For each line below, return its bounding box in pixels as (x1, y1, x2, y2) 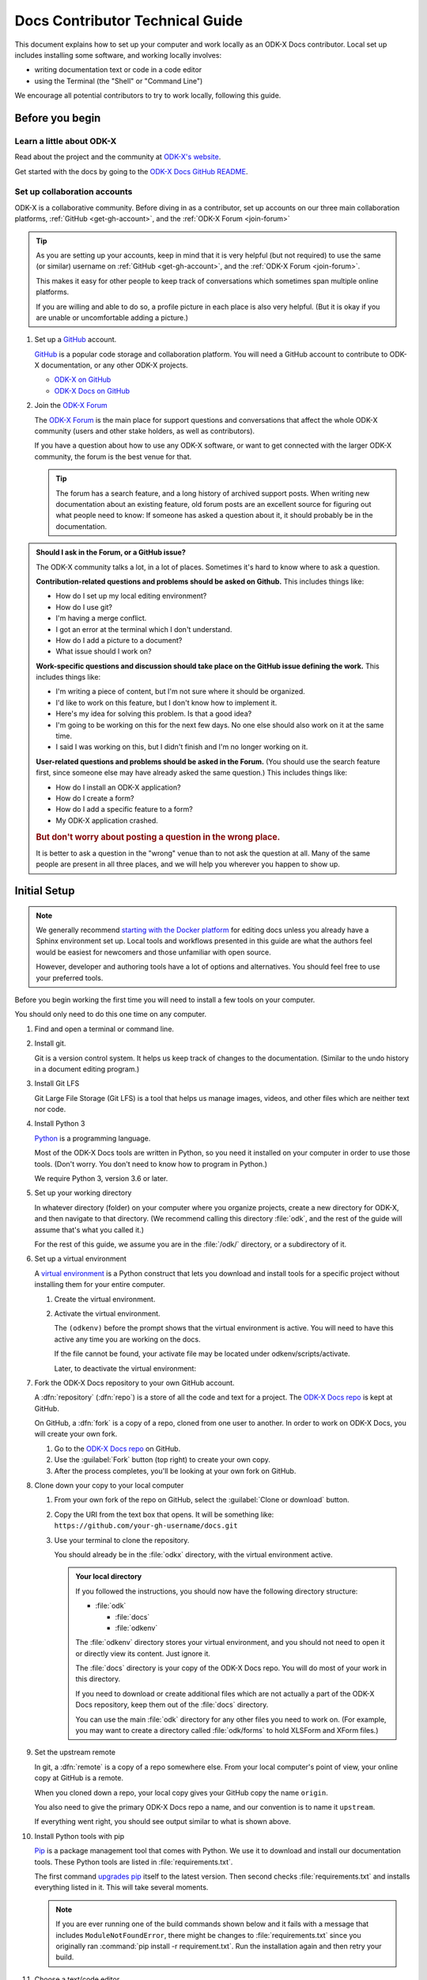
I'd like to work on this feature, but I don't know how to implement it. (55, 698, 278, 707)
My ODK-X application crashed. (55, 816, 158, 825)
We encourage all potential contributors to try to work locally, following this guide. (14, 91, 282, 101)
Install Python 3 (34, 1119, 85, 1129)
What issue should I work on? (55, 646, 152, 657)
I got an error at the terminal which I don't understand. (55, 624, 232, 634)
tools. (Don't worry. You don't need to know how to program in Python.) (34, 1159, 268, 1168)
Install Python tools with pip (34, 1831, 125, 1841)
